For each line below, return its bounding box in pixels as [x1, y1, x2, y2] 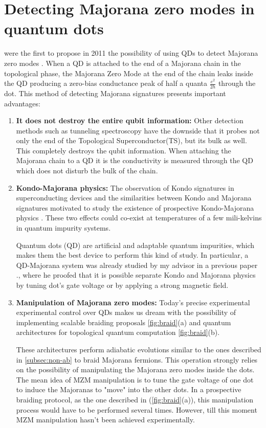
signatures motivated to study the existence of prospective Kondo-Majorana [16, 202, 254, 213]
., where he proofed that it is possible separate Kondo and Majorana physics [16, 269, 256, 280]
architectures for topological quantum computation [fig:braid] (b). [16, 327, 220, 337]
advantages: [4, 98, 40, 108]
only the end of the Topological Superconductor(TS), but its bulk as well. [16, 135, 247, 146]
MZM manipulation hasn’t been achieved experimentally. [16, 414, 195, 425]
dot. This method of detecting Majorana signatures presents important [4, 87, 226, 98]
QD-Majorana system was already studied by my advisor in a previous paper [16, 259, 258, 270]
